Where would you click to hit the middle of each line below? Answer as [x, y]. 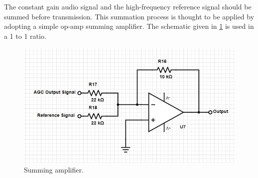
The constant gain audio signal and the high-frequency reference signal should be [128, 6]
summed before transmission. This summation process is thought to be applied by [129, 16]
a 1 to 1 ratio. [25, 36]
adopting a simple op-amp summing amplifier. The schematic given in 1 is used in [129, 26]
